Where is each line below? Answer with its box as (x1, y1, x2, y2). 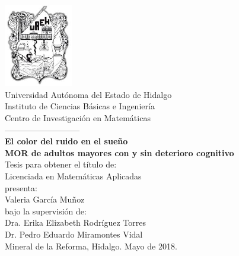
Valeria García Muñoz (5, 193, 85, 206)
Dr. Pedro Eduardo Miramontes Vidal (5, 227, 143, 240)
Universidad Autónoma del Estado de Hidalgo (5, 88, 172, 100)
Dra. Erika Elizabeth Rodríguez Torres (5, 216, 146, 229)
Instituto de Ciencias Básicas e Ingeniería (5, 100, 155, 112)
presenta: (5, 181, 37, 194)
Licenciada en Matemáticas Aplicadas (5, 170, 142, 182)
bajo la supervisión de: (5, 204, 87, 217)
